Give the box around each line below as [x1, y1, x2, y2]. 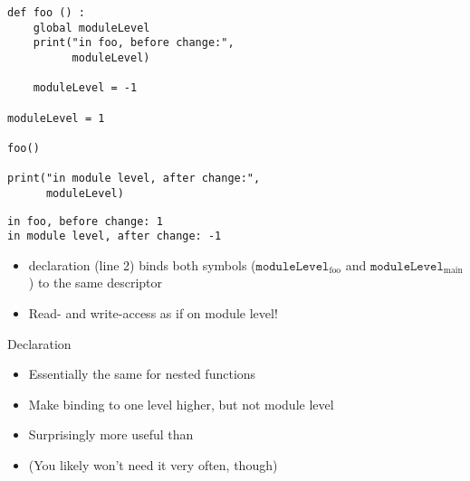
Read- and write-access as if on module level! [28, 304, 278, 323]
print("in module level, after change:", [7, 172, 261, 185]
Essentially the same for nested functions [28, 364, 256, 383]
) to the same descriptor [28, 273, 163, 292]
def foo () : [7, 6, 85, 19]
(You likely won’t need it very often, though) [28, 456, 278, 474]
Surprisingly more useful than [28, 425, 194, 444]
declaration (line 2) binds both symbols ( [28, 255, 256, 274]
